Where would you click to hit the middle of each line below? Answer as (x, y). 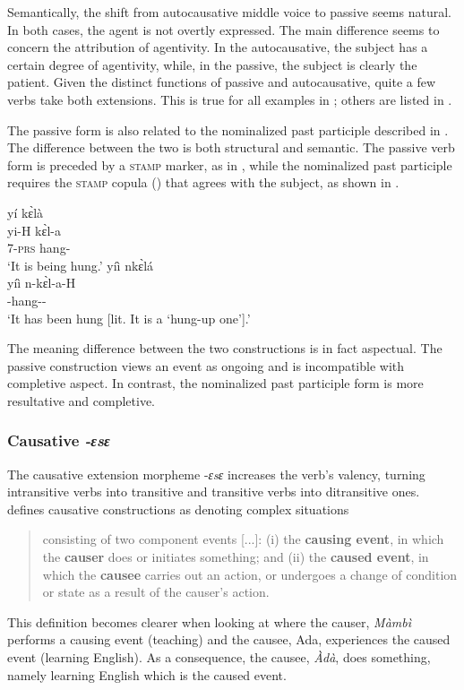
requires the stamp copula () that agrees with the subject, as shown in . (203, 182)
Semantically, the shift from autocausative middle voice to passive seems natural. (229, 12)
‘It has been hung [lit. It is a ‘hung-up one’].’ (129, 318)
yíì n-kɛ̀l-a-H (42, 283)
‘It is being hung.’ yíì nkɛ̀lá (81, 265)
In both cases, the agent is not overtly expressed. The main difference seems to (223, 29)
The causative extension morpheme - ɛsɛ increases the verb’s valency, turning (216, 474)
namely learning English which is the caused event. (147, 674)
